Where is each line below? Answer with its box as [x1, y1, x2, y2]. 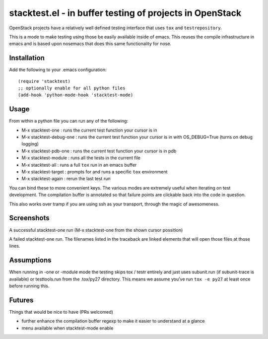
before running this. [9, 283, 50, 289]
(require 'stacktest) [18, 78, 70, 84]
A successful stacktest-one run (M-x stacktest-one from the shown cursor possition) [9, 227, 183, 233]
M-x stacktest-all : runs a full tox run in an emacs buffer [21, 162, 137, 168]
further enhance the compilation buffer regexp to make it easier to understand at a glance [21, 318, 205, 324]
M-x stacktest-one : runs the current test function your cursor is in [21, 127, 157, 133]
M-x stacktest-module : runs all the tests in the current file [21, 155, 141, 161]
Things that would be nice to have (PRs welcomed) [9, 309, 114, 315]
